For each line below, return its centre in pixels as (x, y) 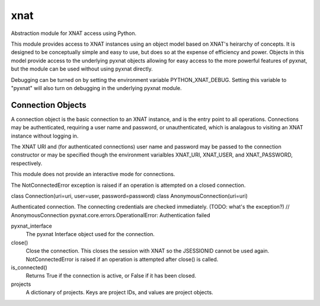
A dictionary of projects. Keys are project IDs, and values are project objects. (119, 292)
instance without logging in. (45, 136)
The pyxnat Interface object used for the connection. (90, 234)
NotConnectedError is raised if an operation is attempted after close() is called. (122, 259)
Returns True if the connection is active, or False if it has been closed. (111, 276)
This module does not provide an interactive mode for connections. (93, 174)
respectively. (27, 163)
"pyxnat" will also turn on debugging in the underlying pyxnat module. (96, 88)
